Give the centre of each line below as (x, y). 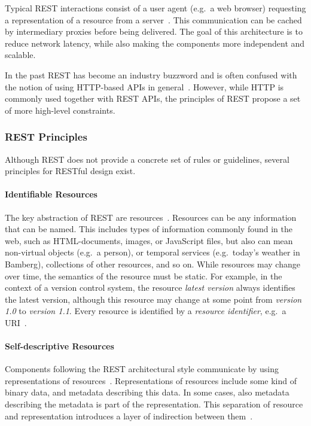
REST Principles (46, 137)
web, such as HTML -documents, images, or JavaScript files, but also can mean (149, 240)
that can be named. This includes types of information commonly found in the (149, 229)
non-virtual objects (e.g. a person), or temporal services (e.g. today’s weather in (153, 252)
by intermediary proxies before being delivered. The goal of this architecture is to (154, 31)
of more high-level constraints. (60, 110)
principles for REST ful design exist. (70, 171)
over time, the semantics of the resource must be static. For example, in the (144, 276)
